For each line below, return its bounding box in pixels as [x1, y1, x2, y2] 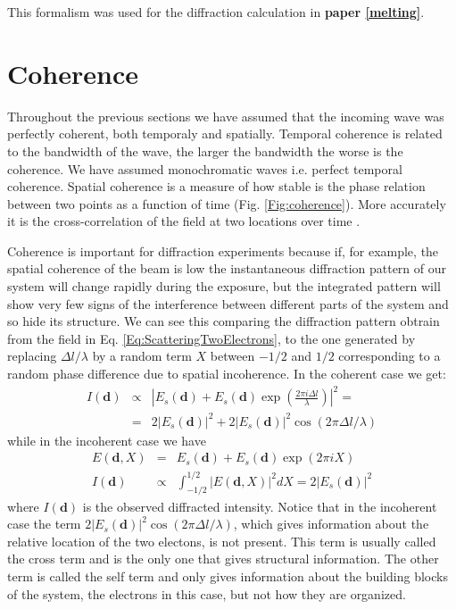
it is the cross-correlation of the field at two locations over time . [7, 212, 361, 230]
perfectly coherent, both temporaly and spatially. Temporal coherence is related [7, 124, 443, 143]
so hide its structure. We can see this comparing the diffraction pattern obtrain [7, 312, 440, 330]
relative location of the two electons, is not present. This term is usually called [7, 531, 436, 550]
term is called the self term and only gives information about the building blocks [7, 567, 448, 586]
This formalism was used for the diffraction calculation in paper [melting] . [7, 3, 425, 21]
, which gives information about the [233, 514, 429, 533]
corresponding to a [338, 346, 441, 365]
